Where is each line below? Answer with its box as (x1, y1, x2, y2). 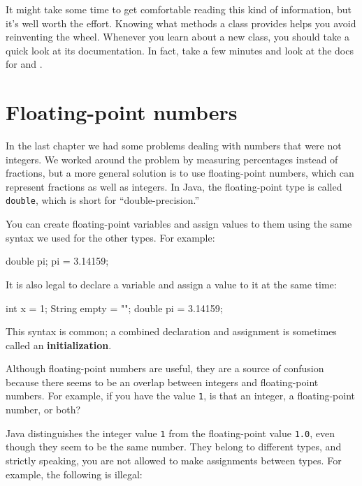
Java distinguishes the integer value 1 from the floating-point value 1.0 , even (6, 425, 335, 440)
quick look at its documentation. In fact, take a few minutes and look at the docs (6, 43, 354, 57)
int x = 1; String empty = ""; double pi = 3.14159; (6, 300, 223, 315)
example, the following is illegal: (6, 466, 143, 481)
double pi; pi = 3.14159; (6, 253, 109, 268)
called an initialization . (6, 337, 112, 352)
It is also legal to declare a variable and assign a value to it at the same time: (6, 277, 337, 291)
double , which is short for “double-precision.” (6, 193, 200, 207)
